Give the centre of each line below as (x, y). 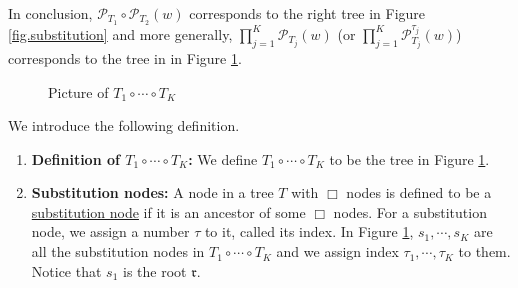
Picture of (78, 91)
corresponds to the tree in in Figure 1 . (125, 57)
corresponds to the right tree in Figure (307, 13)
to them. (484, 251)
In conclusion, (50, 13)
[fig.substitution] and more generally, (120, 33)
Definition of (75, 158)
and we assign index (337, 251)
